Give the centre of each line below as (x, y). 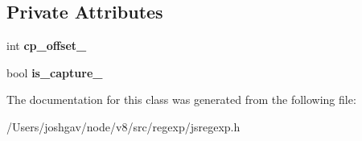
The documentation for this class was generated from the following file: (181, 100)
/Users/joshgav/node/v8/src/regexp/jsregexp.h (123, 126)
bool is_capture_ (55, 72)
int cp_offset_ (47, 46)
